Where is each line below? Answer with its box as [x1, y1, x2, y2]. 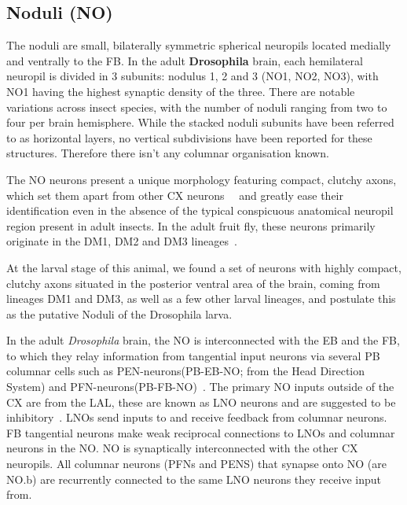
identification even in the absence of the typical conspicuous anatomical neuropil [6, 202, 394, 219]
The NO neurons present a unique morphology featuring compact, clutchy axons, [6, 171, 397, 187]
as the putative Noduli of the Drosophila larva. [6, 305, 233, 322]
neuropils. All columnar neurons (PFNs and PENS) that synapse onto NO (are [6, 455, 387, 472]
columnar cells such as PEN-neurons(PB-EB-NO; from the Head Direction [6, 363, 365, 379]
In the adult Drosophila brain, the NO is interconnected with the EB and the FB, [6, 332, 400, 348]
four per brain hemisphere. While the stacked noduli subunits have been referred [6, 114, 394, 131]
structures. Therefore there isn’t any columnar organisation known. [6, 145, 329, 161]
